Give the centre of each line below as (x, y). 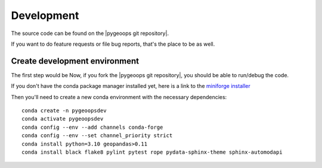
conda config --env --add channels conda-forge (92, 127)
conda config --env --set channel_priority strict (97, 136)
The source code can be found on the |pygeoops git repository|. (90, 33)
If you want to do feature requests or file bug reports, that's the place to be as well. (113, 44)
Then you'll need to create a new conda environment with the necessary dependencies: (119, 97)
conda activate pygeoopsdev (63, 119)
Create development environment (75, 61)
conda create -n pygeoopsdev (64, 111)
